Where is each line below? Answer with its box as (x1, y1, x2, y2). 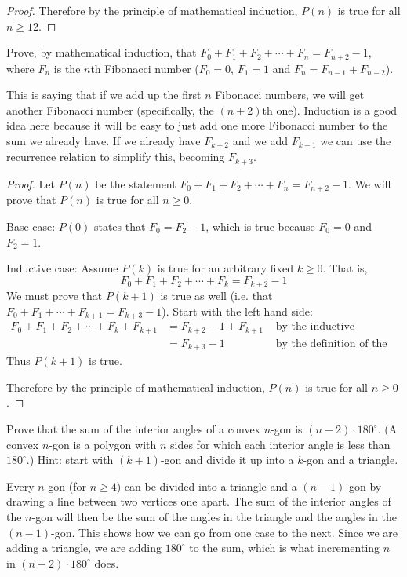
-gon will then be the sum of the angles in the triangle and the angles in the (31, 508, 397, 524)
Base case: (6, 217, 56, 234)
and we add (232, 133, 289, 149)
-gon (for (44, 477, 87, 494)
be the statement (95, 175, 176, 192)
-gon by (345, 477, 382, 494)
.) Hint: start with (26, 451, 114, 468)
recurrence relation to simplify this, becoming (6, 148, 225, 165)
